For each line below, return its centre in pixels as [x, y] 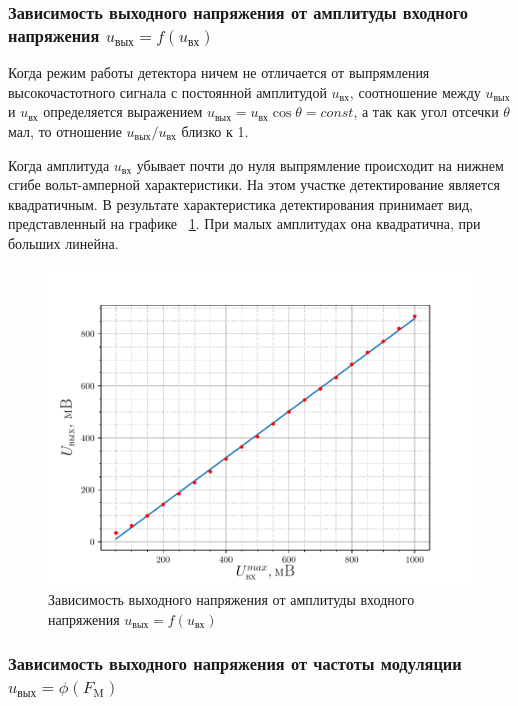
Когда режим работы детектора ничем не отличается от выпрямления [219, 72]
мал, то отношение [65, 130]
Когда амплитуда [59, 164]
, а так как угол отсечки [426, 111]
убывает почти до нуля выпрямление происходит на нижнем [320, 164]
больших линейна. [63, 242]
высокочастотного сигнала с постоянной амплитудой [167, 91]
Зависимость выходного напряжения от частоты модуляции [235, 663]
